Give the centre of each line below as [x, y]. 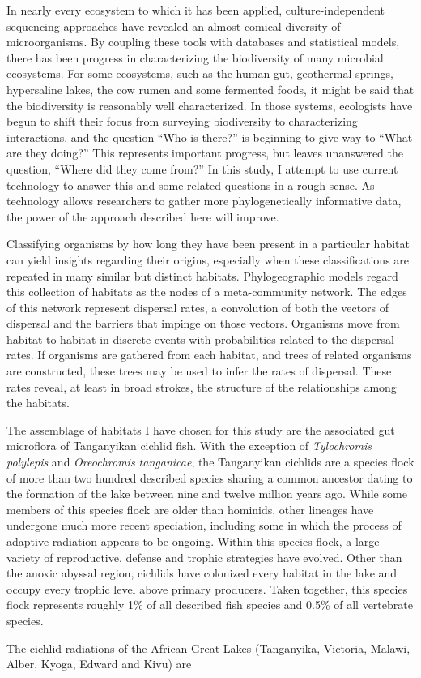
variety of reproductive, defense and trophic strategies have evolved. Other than [204, 557]
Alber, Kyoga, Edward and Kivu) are [99, 664]
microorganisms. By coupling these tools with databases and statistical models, [203, 42]
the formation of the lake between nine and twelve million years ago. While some [207, 493]
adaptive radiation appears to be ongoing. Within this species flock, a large [193, 541]
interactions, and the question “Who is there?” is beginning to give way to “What [210, 137]
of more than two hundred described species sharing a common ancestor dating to [210, 477]
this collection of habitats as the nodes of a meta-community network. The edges [207, 292]
